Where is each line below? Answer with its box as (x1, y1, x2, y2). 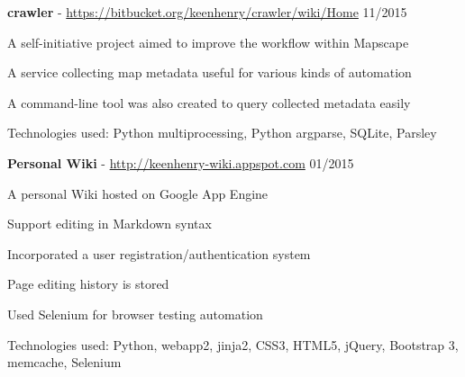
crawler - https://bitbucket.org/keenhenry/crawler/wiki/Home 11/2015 (7, 3, 407, 21)
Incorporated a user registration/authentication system (7, 244, 311, 263)
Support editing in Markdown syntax (7, 214, 212, 233)
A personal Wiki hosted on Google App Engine (7, 184, 269, 202)
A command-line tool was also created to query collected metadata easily (7, 93, 411, 112)
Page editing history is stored (7, 274, 169, 293)
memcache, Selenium (7, 353, 122, 372)
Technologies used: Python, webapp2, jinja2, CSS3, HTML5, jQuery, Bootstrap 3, (7, 335, 459, 354)
